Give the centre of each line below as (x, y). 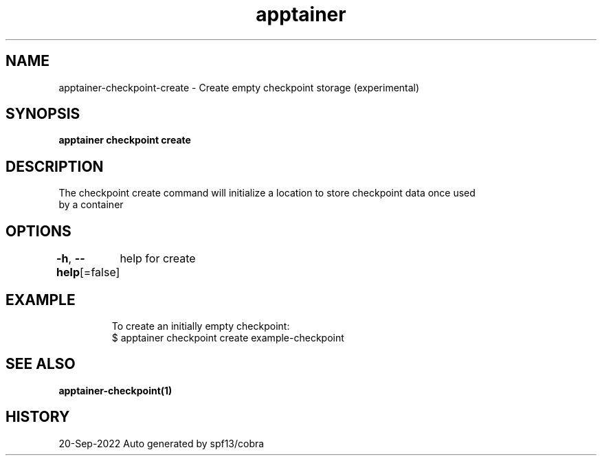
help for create (158, 259)
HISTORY (38, 417)
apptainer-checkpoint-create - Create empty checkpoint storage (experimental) (239, 87)
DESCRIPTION (55, 166)
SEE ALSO (41, 364)
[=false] (100, 272)
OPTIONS (38, 231)
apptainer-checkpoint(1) (115, 390)
